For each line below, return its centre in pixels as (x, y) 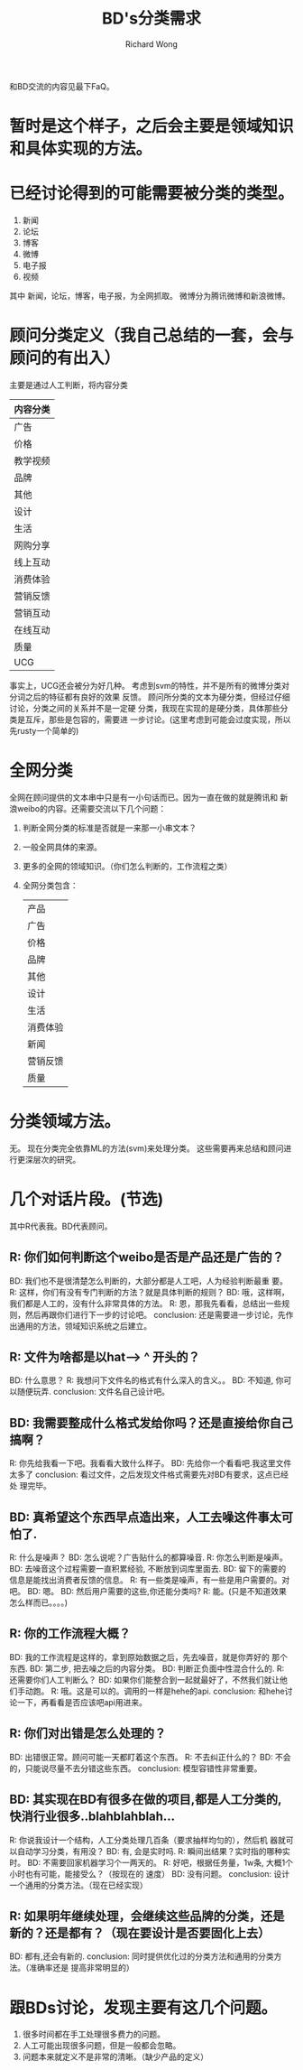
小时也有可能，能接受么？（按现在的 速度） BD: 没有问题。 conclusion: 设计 (150, 1873)
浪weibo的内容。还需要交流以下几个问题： (88, 808)
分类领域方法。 (65, 1122)
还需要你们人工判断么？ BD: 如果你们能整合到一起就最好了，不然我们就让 (145, 1679)
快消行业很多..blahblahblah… (92, 1817)
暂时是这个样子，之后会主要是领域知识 (152, 126)
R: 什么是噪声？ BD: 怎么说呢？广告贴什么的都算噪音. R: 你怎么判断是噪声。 (149, 1557)
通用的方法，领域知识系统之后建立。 (84, 1326)
